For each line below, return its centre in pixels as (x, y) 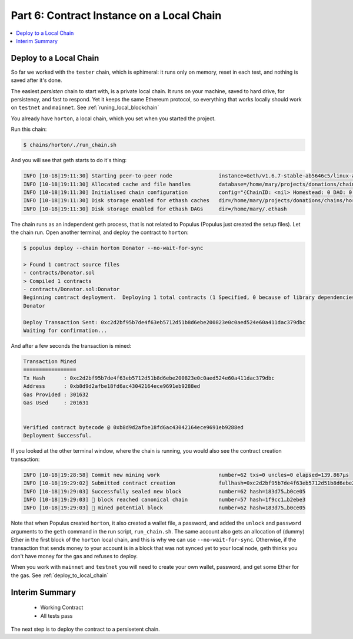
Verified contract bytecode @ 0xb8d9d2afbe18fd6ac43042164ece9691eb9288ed (134, 428)
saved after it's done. (36, 80)
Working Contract (62, 608)
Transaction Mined (50, 361)
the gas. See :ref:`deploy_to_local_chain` (60, 575)
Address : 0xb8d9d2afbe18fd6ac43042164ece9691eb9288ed (112, 386)
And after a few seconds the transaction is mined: (71, 345)
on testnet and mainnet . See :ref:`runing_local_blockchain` (85, 108)
